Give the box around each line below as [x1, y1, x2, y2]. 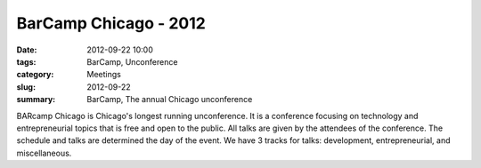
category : [16, 69, 54, 80]
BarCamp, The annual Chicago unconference [86, 94, 253, 105]
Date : [16, 44, 37, 55]
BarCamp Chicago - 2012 [16, 13, 207, 33]
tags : [16, 56, 37, 67]
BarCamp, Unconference [86, 56, 178, 67]
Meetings [86, 69, 122, 80]
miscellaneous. [16, 148, 72, 158]
